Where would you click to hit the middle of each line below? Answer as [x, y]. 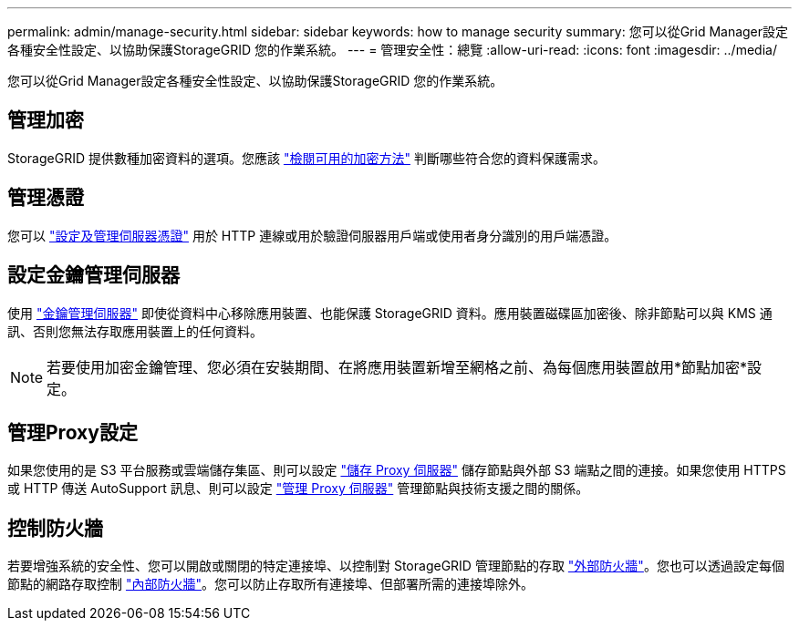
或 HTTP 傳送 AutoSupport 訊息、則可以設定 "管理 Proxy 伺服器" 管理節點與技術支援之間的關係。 [298, 489]
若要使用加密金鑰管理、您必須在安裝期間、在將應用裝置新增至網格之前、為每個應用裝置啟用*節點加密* [397, 367]
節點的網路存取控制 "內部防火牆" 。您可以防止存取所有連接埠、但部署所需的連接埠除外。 [270, 584]
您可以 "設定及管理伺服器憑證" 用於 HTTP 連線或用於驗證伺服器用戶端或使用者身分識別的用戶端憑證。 [312, 235]
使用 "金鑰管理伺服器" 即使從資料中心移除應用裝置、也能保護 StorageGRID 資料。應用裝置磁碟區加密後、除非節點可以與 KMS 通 [390, 313]
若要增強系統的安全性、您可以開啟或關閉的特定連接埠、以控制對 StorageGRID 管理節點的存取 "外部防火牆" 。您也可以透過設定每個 [396, 566]
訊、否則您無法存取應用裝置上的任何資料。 [135, 331]
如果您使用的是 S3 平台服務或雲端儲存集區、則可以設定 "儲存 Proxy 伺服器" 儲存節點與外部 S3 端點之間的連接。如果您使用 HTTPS [397, 470]
